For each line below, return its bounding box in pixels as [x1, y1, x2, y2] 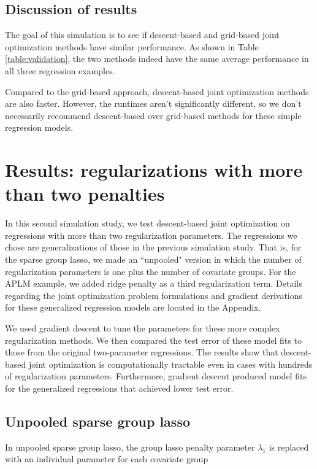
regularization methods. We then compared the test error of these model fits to [5, 333, 302, 346]
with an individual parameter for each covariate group [5, 452, 208, 465]
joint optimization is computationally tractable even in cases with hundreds [28, 357, 313, 370]
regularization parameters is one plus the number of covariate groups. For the [5, 265, 296, 277]
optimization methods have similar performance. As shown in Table [5, 40, 259, 53]
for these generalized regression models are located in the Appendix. [5, 301, 261, 314]
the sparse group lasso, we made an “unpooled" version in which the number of [5, 253, 302, 266]
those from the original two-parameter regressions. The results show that [5, 346, 278, 359]
